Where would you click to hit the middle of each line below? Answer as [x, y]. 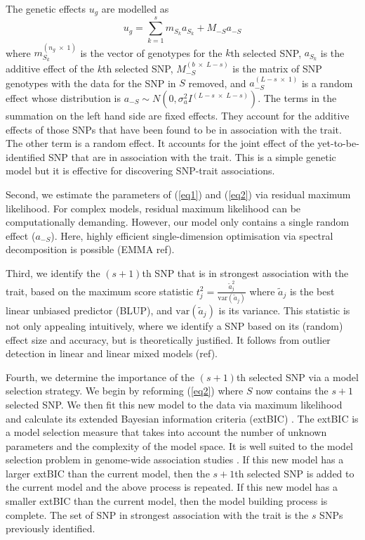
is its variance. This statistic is [284, 310]
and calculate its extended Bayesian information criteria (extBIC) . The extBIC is [182, 418]
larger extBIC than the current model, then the [108, 473]
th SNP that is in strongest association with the [245, 272]
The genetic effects [46, 8]
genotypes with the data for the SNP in [91, 83]
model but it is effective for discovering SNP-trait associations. [140, 171]
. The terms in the [297, 98]
